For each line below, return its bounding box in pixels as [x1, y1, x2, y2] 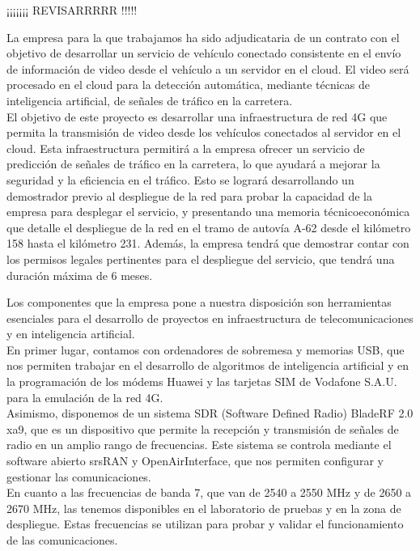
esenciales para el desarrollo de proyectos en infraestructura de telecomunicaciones [6, 309, 414, 326]
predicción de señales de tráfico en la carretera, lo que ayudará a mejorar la [6, 155, 380, 172]
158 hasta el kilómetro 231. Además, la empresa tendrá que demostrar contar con [6, 235, 409, 252]
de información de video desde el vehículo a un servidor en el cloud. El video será [6, 60, 409, 77]
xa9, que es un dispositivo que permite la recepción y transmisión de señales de [6, 420, 399, 437]
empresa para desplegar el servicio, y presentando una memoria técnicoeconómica [6, 203, 410, 220]
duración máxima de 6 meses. [6, 266, 153, 283]
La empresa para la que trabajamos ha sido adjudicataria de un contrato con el [6, 28, 400, 45]
